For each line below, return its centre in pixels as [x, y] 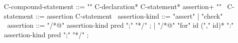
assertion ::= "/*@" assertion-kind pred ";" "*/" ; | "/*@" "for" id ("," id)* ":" [120, 25]
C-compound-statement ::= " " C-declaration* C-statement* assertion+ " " [113, 6]
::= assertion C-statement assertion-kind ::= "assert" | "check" [129, 16]
